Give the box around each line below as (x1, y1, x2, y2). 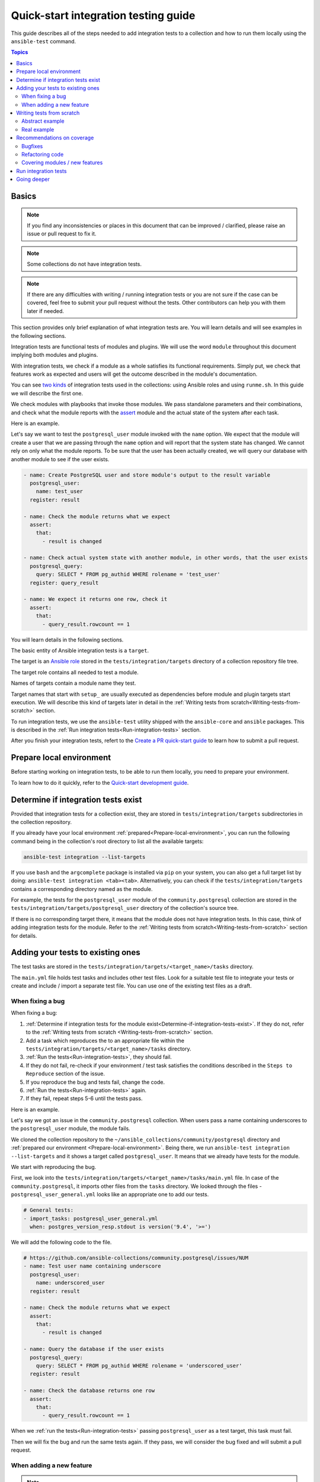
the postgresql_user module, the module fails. (11, 1125, 130, 1132)
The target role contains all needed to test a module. (11, 669, 139, 676)
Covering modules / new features (21, 159, 103, 166)
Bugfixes (21, 142, 43, 149)
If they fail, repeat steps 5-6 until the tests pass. (25, 1095, 143, 1102)
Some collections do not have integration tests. (27, 261, 142, 268)
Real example (21, 126, 55, 133)
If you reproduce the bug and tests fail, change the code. (25, 1078, 165, 1085)
